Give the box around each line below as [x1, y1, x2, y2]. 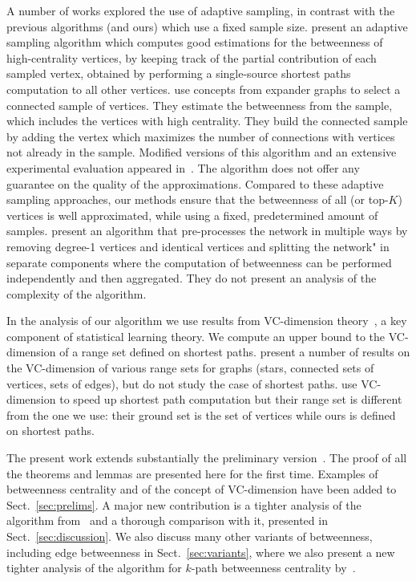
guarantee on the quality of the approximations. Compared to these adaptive [6, 175, 384, 192]
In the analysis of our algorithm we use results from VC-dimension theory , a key [6, 312, 407, 329]
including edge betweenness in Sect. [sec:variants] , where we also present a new [6, 543, 395, 560]
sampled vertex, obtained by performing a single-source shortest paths [6, 65, 351, 82]
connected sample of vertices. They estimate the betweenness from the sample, [6, 96, 393, 113]
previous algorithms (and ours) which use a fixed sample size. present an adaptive [6, 18, 408, 35]
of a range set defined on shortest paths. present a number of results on [59, 343, 410, 360]
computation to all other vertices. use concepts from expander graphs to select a [6, 80, 401, 97]
